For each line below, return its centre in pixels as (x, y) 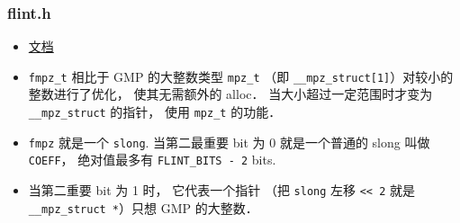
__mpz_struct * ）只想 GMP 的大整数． (143, 207)
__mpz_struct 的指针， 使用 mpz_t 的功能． (155, 112)
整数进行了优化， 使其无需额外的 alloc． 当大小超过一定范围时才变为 (230, 94)
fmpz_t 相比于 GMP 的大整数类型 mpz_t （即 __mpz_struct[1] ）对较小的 (241, 76)
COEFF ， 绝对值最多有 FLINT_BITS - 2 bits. (152, 160)
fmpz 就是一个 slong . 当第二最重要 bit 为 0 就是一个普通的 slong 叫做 (229, 142)
